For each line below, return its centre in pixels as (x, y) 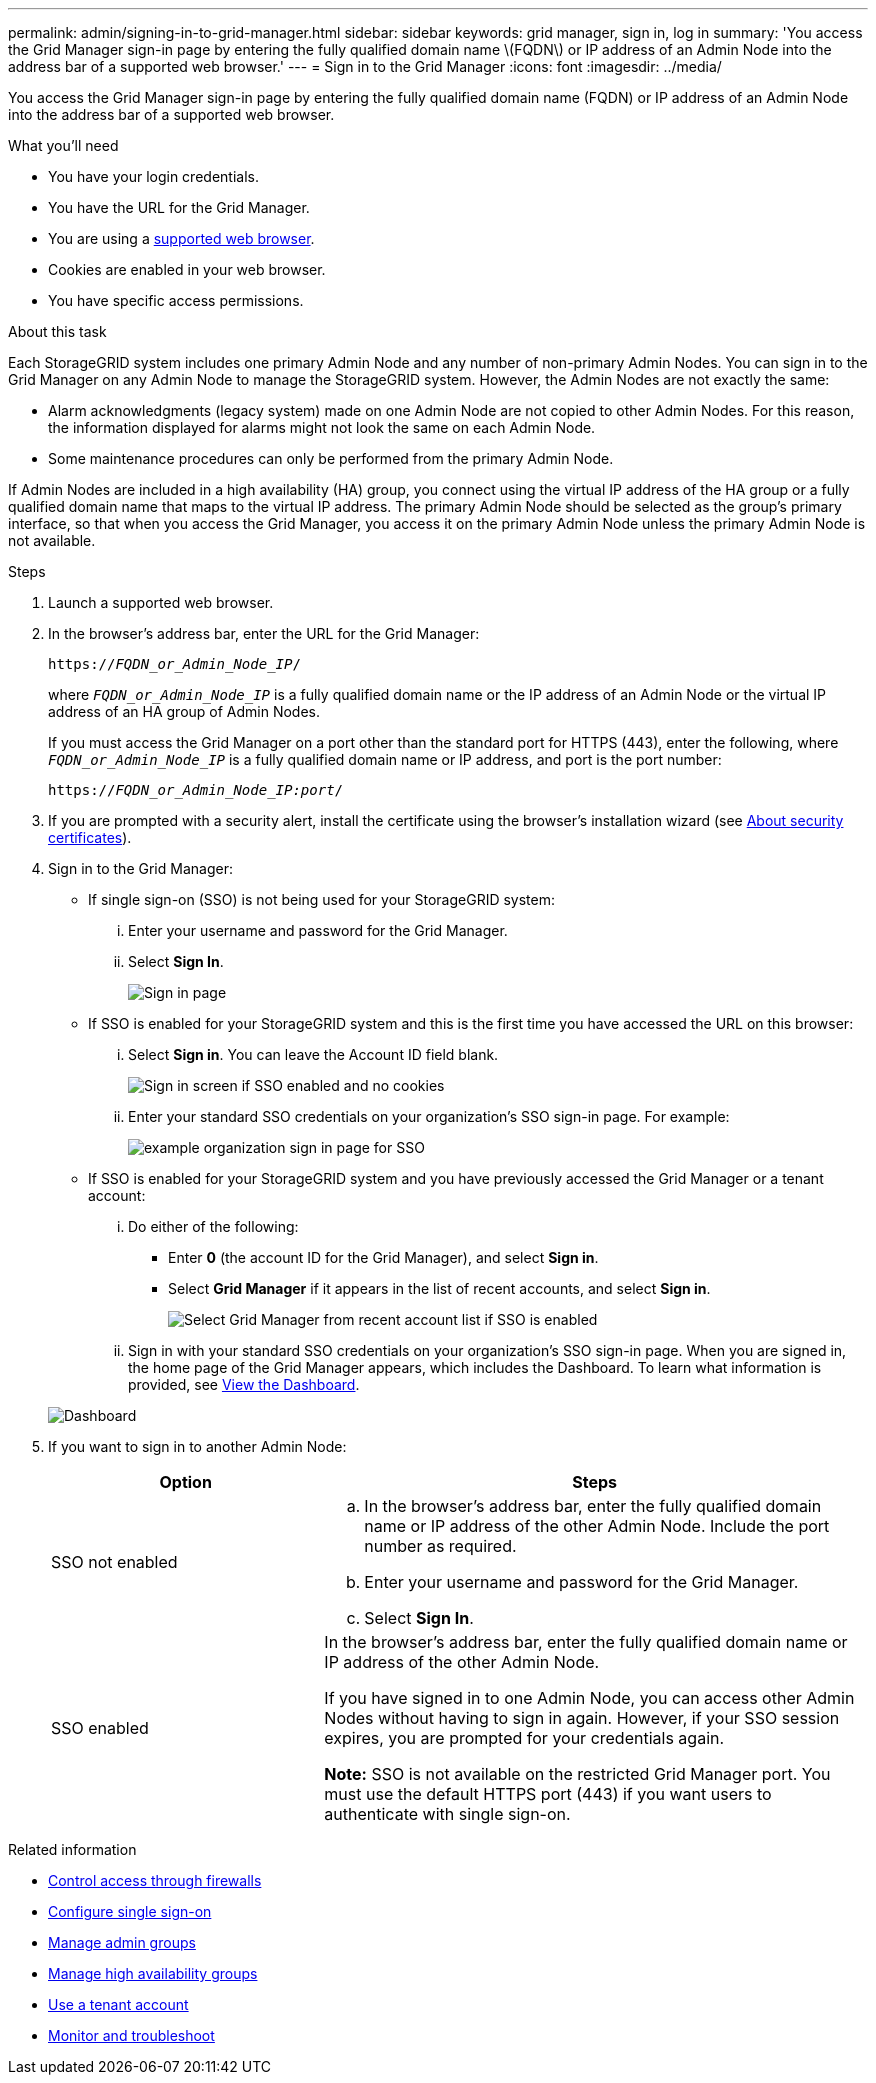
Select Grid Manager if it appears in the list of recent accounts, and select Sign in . (439, 1288)
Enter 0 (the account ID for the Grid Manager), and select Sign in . (383, 1257)
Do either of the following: (213, 1226)
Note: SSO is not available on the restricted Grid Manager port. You (577, 1774)
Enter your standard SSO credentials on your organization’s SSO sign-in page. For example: (429, 1116)
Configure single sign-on (130, 1911)
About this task (57, 331)
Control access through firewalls (155, 1880)
